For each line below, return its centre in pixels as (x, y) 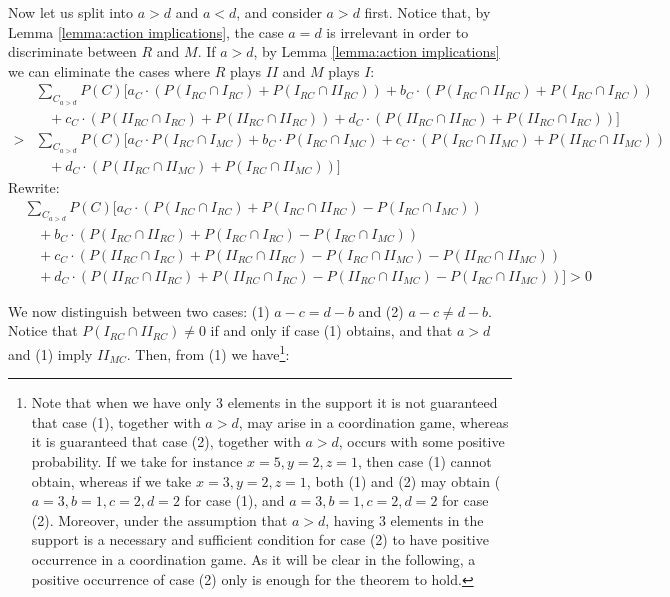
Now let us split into (70, 12)
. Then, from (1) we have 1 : (208, 352)
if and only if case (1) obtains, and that (331, 330)
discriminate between (72, 51)
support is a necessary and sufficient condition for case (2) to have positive (260, 539)
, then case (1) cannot (424, 461)
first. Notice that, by (427, 12)
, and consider (279, 12)
